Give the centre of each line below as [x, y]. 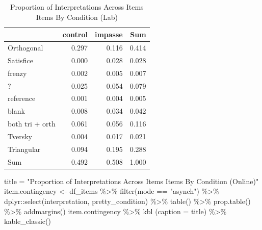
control [75, 34]
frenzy [17, 73]
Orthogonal [25, 48]
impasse [109, 34]
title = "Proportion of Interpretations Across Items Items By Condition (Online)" [132, 181]
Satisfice [20, 60]
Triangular [24, 149]
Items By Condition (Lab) [77, 17]
